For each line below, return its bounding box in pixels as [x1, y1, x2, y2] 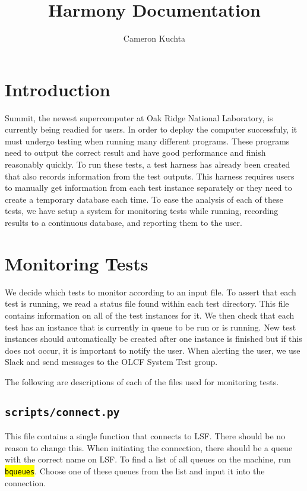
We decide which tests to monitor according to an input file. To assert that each [5, 285, 296, 298]
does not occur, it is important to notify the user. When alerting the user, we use [5, 344, 300, 356]
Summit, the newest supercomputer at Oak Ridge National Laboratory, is [5, 111, 273, 124]
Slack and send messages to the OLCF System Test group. [5, 355, 218, 368]
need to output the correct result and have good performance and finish [5, 146, 266, 159]
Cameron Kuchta [123, 32, 186, 45]
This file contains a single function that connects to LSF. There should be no [5, 430, 286, 442]
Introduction [5, 77, 110, 101]
